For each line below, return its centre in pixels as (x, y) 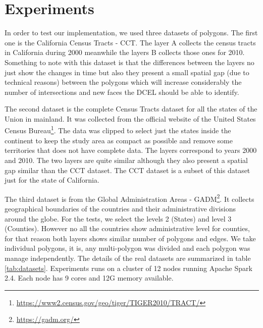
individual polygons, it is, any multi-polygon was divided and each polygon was (127, 248)
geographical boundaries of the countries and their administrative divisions (120, 208)
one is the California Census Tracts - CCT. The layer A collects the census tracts (130, 42)
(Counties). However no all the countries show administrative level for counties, (127, 228)
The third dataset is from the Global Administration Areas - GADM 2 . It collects (129, 198)
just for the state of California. (52, 180)
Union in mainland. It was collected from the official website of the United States (130, 118)
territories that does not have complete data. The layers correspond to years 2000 (131, 150)
